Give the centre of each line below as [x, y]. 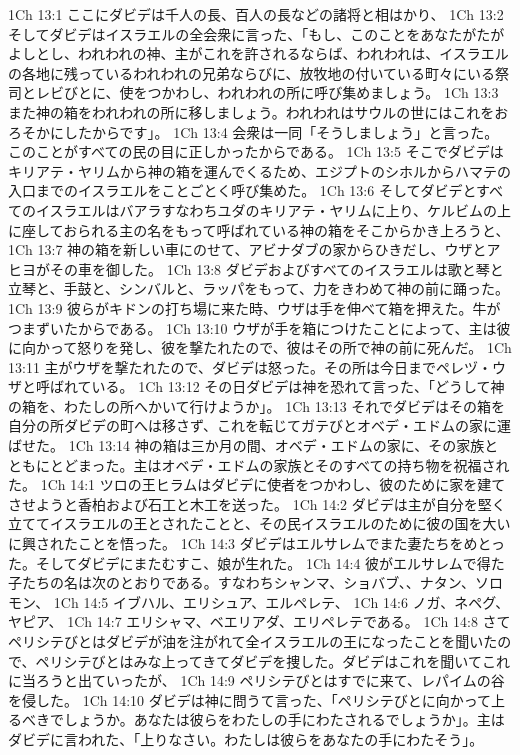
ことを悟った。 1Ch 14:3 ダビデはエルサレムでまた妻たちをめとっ [291, 543]
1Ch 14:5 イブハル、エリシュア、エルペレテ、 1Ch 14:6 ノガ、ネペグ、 [281, 601]
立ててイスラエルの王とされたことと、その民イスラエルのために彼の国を [245, 523]
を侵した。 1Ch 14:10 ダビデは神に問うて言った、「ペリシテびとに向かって [250, 699]
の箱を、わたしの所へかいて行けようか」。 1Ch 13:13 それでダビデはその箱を [256, 405]
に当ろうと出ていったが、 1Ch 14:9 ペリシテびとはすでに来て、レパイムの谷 [256, 680]
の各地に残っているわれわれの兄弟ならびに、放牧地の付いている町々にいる [252, 72]
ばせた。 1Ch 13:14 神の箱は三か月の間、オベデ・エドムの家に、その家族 [246, 445]
